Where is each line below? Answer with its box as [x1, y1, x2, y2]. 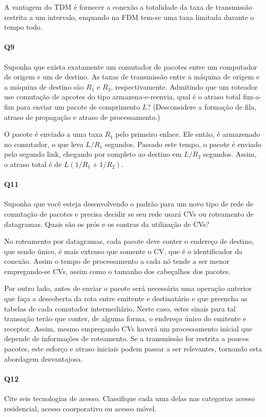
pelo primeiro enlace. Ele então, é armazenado [115, 129, 260, 139]
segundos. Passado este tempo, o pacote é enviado [105, 138, 262, 149]
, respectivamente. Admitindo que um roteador [111, 81, 258, 92]
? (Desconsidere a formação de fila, [147, 101, 257, 112]
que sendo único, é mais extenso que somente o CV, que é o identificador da [4, 245, 243, 256]
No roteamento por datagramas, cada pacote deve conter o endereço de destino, [4, 236, 254, 246]
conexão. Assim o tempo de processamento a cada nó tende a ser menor [4, 256, 230, 266]
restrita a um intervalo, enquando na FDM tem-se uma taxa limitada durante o [4, 11, 254, 22]
